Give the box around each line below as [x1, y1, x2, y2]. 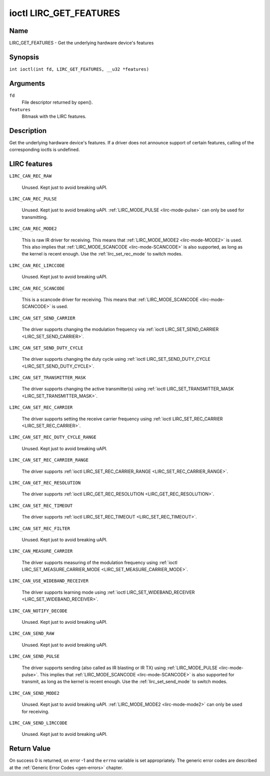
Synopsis [9, 53, 39, 61]
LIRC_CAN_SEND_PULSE [9, 654, 60, 659]
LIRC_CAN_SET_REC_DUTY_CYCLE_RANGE [9, 434, 97, 440]
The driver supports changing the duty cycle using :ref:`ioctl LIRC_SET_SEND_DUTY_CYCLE [21, 356, 211, 362]
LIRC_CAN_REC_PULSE [9, 196, 57, 202]
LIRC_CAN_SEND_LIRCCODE [9, 720, 67, 726]
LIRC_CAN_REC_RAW [9, 173, 52, 179]
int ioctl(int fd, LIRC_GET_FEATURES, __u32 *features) [9, 66, 149, 72]
